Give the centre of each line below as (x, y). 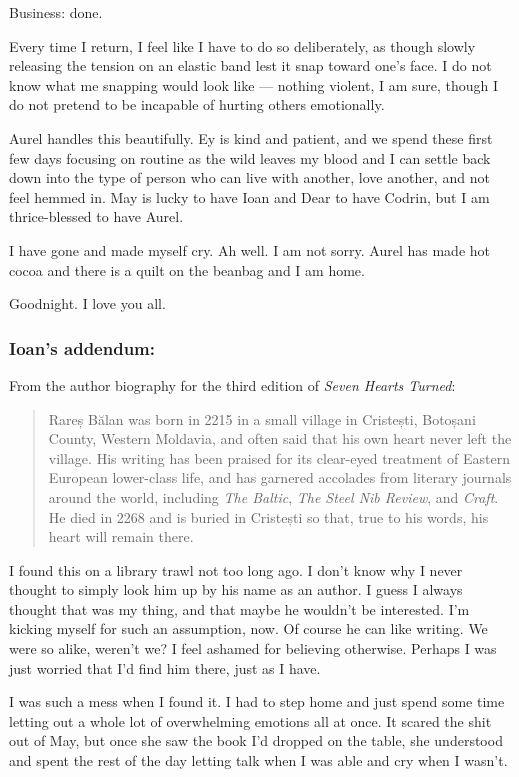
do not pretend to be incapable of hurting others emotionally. (197, 104)
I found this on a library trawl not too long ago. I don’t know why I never (236, 569)
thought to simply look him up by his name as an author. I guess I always (236, 589)
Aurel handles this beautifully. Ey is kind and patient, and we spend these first (251, 137)
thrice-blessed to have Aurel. (96, 216)
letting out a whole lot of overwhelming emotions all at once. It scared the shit (250, 720)
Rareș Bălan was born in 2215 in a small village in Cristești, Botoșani (262, 418)
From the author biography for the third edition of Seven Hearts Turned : (232, 384)
